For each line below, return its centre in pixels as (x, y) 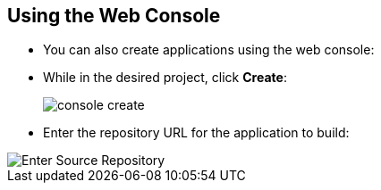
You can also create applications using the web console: (209, 50)
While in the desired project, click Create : (165, 78)
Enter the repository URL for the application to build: (196, 133)
